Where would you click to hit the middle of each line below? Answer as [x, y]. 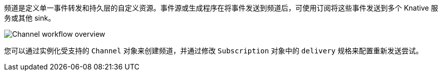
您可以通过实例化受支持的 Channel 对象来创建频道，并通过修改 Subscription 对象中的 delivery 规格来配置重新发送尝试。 [214, 51]
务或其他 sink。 [30, 18]
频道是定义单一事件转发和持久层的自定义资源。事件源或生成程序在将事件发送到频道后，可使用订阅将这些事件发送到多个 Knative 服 [221, 8]
